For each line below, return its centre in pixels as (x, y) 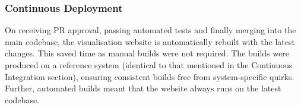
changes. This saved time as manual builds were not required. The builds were (147, 53)
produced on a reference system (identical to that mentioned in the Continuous (149, 65)
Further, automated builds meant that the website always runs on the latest (143, 88)
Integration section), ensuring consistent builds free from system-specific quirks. (150, 76)
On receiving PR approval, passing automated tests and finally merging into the (150, 30)
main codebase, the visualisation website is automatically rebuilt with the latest (150, 41)
